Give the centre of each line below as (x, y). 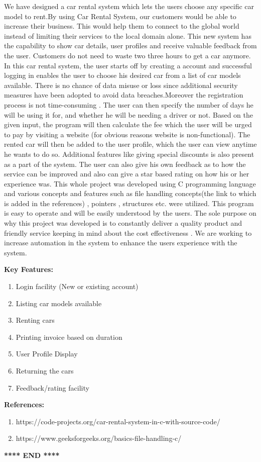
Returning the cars (45, 371)
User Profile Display (47, 354)
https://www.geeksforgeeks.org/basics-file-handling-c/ (99, 438)
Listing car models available (59, 303)
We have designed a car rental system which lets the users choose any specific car (129, 6)
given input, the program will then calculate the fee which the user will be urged (128, 124)
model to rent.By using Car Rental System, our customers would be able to (120, 16)
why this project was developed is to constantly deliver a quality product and (123, 223)
